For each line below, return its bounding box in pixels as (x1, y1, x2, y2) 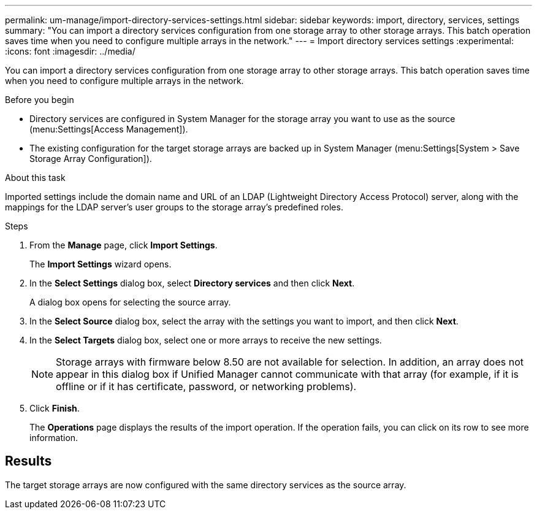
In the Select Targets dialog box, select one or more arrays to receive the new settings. (29, 335, 382, 345)
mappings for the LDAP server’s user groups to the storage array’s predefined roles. (5, 202, 343, 212)
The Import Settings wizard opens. (29, 259, 172, 269)
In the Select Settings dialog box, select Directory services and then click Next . (29, 278, 355, 288)
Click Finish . (29, 403, 80, 413)
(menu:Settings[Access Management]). (29, 124, 188, 134)
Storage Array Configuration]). (29, 153, 152, 164)
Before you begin (5, 94, 74, 105)
